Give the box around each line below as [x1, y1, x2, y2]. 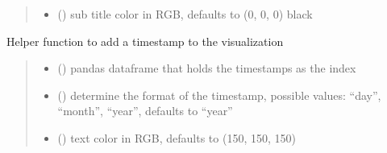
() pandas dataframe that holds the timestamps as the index [57, 60, 356, 76]
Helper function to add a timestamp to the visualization [6, 32, 284, 49]
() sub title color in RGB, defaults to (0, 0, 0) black [57, 6, 313, 22]
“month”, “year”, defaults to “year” [57, 102, 233, 119]
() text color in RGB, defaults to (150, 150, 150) [57, 129, 296, 146]
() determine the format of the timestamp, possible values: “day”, [57, 86, 381, 103]
